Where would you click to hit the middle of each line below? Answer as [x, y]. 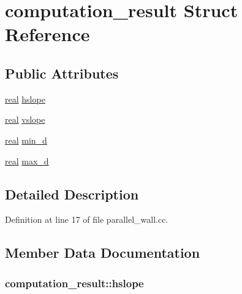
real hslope [25, 99]
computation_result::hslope [74, 283]
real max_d [27, 161]
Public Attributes [62, 73]
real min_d [26, 140]
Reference [47, 34]
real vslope [25, 119]
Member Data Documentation [103, 253]
